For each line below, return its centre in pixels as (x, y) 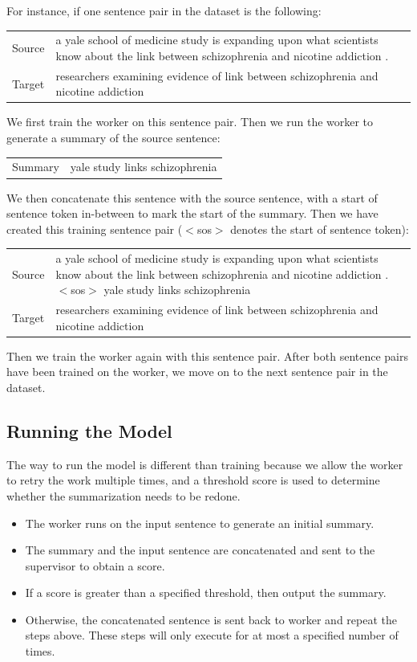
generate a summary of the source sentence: (113, 138)
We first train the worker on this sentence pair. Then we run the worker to (190, 122)
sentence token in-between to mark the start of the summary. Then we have (192, 213)
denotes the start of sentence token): (320, 229)
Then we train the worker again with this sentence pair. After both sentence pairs (208, 356)
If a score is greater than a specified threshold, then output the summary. (206, 593)
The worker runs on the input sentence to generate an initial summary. (200, 523)
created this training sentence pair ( (95, 229)
